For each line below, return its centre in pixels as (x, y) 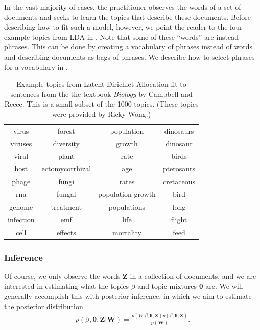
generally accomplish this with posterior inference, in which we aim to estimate (128, 296)
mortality (127, 232)
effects (66, 232)
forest (66, 130)
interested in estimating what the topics (67, 286)
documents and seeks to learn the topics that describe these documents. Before (128, 17)
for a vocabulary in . (36, 67)
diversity (66, 143)
